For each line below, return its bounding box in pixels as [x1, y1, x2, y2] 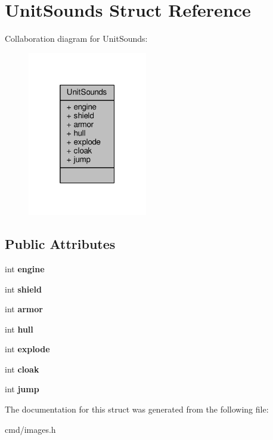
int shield [5, 282, 42, 295]
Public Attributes [5, 235, 116, 253]
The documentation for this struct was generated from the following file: [5, 403, 269, 416]
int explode [5, 343, 50, 355]
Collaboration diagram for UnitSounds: [5, 32, 148, 45]
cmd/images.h [5, 423, 56, 435]
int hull [5, 322, 33, 335]
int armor [5, 303, 43, 315]
